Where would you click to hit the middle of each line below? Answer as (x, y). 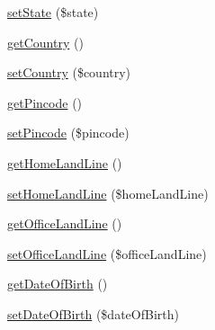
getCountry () (45, 42)
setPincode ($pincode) (68, 133)
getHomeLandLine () (65, 162)
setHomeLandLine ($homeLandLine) (108, 193)
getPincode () (45, 102)
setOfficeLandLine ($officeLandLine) (107, 253)
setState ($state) (53, 12)
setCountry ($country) (69, 72)
